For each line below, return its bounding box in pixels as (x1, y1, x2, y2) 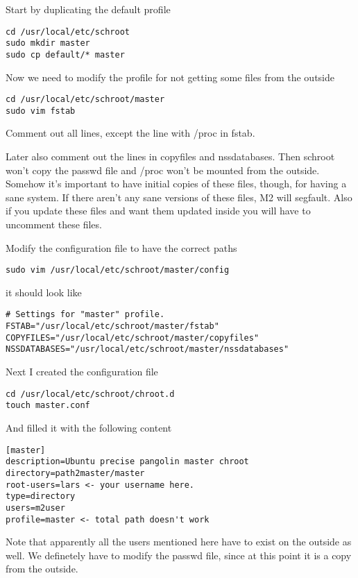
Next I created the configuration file (6, 364, 158, 379)
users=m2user (6, 502, 65, 513)
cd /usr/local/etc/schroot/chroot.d (6, 389, 175, 399)
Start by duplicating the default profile (6, 2, 171, 16)
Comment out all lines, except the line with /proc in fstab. (6, 126, 255, 140)
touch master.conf (6, 400, 90, 411)
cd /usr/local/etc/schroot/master (6, 94, 165, 105)
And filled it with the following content (6, 420, 172, 434)
